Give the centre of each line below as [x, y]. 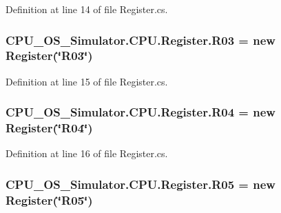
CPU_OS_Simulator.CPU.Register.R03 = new [140, 40]
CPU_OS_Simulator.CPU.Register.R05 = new [140, 184]
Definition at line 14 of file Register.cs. [87, 9]
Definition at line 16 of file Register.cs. [87, 153]
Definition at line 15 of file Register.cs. [87, 81]
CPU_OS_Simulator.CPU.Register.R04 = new [140, 112]
